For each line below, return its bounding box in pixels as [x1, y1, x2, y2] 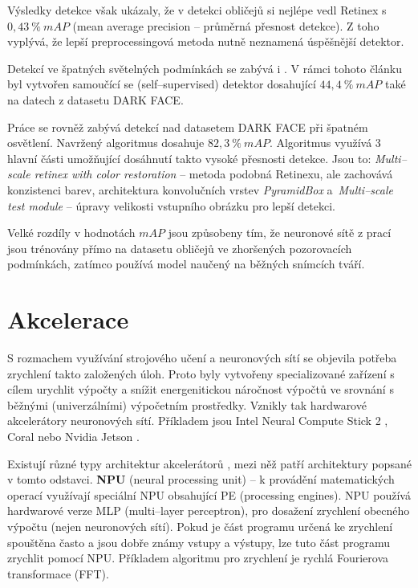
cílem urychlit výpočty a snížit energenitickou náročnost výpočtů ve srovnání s [7, 381, 394, 398]
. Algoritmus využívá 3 [269, 134, 381, 151]
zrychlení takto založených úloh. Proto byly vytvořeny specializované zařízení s [7, 365, 395, 382]
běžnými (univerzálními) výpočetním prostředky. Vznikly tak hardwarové [7, 396, 367, 413]
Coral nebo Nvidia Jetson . [7, 428, 140, 444]
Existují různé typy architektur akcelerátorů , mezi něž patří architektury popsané [7, 455, 412, 472]
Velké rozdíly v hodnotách [7, 224, 136, 241]
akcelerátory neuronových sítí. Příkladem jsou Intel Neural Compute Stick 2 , [7, 412, 388, 429]
